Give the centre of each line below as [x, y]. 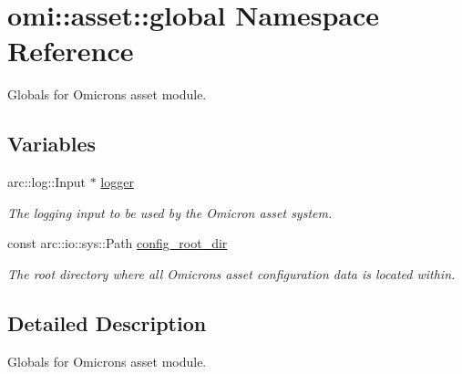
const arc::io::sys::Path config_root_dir [118, 243]
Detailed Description [107, 322]
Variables [52, 144]
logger [117, 182]
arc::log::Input [47, 182]
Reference [71, 51]
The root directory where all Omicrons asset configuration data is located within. [231, 273]
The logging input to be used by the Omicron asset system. [170, 212]
